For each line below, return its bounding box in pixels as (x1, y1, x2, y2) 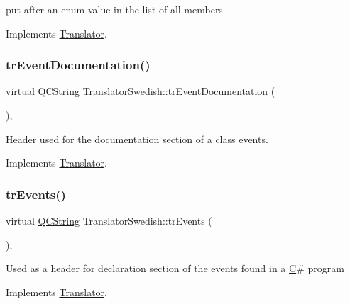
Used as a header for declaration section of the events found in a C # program (6, 261, 344, 276)
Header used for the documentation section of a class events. (6, 131, 268, 146)
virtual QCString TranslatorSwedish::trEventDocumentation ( (6, 84, 275, 98)
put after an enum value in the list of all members (6, 2, 223, 16)
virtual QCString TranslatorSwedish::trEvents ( (6, 213, 212, 227)
